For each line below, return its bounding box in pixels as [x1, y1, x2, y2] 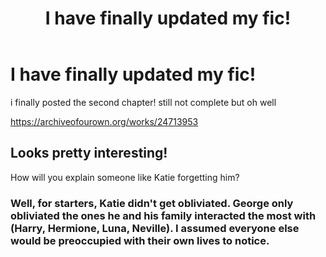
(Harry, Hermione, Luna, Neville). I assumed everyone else [10, 221, 300, 235]
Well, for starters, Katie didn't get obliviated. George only [10, 196, 294, 210]
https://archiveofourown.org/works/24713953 [10, 115, 199, 127]
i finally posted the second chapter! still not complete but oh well [10, 96, 277, 108]
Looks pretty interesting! [10, 145, 168, 162]
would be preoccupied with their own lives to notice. [10, 233, 270, 247]
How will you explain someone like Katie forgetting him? [10, 171, 240, 183]
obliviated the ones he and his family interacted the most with [10, 208, 317, 222]
